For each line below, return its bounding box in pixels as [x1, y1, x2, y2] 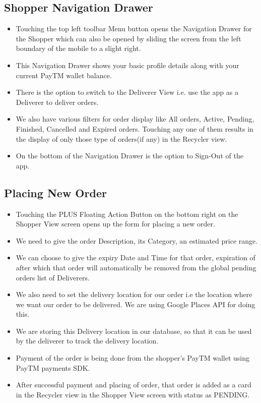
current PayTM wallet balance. [16, 70, 112, 80]
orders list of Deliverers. [16, 272, 90, 282]
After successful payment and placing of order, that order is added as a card [16, 379, 251, 390]
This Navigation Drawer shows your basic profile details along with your [16, 60, 239, 70]
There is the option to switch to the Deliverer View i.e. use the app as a [16, 87, 238, 97]
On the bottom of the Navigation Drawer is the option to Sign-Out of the [16, 150, 243, 161]
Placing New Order [4, 185, 107, 200]
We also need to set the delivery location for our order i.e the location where [16, 289, 252, 300]
